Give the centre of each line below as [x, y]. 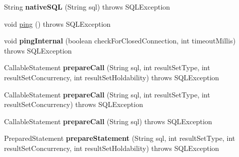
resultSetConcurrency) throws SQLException [74, 104]
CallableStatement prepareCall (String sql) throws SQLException [108, 121]
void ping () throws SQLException [57, 23]
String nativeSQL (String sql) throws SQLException [87, 7]
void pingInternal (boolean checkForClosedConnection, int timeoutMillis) [120, 41]
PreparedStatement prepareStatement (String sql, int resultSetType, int [120, 138]
